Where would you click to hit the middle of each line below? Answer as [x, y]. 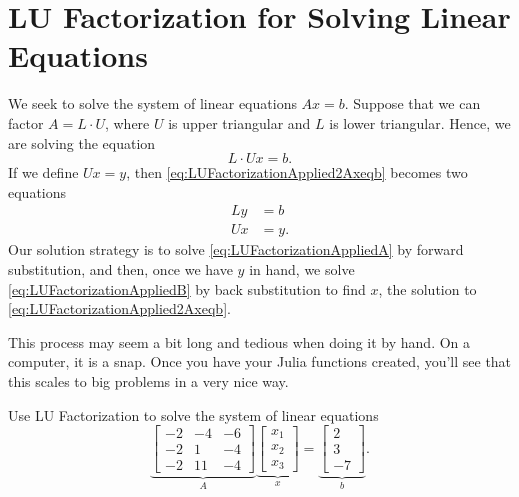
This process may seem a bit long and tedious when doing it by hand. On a [239, 341]
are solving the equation [82, 142]
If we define [43, 172]
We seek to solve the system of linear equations [152, 103]
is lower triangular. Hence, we [420, 122]
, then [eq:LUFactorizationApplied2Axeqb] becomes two [297, 172]
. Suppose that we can [412, 103]
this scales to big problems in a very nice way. [148, 380]
